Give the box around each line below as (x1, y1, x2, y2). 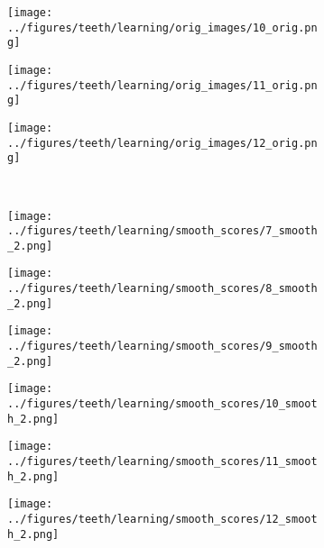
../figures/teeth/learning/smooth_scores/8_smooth (7, 282, 318, 296)
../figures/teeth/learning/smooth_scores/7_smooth (7, 224, 318, 238)
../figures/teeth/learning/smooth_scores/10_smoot (7, 397, 318, 411)
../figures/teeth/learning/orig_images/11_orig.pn (7, 78, 318, 92)
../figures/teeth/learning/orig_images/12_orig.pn (7, 136, 318, 150)
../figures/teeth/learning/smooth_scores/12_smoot (7, 513, 318, 525)
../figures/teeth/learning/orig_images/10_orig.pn (7, 21, 318, 34)
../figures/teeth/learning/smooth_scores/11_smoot (7, 455, 318, 469)
